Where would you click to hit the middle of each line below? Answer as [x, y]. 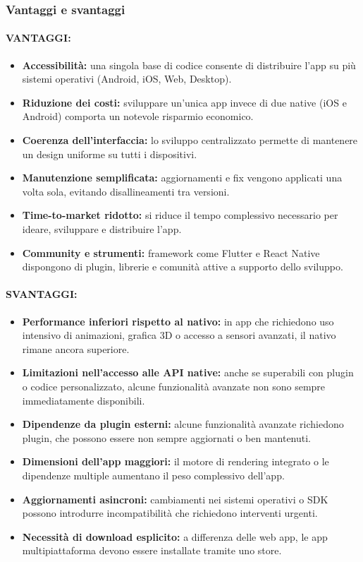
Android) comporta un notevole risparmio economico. [138, 116]
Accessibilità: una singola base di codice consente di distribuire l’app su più [189, 65]
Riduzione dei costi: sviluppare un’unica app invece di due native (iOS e [184, 102]
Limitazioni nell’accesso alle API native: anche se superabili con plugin [188, 372]
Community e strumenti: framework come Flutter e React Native [171, 252]
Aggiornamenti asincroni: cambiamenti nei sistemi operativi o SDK [175, 499]
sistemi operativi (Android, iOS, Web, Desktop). [127, 79]
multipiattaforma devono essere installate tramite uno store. [152, 550]
